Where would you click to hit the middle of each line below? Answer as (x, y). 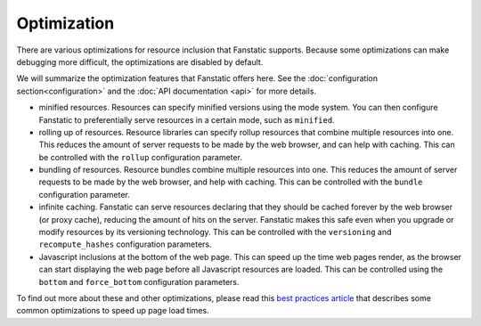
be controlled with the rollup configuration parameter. (140, 157)
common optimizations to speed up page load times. (113, 311)
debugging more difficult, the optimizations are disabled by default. (140, 61)
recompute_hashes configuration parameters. (126, 244)
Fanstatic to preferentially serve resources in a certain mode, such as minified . (187, 119)
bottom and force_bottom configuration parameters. (139, 281)
